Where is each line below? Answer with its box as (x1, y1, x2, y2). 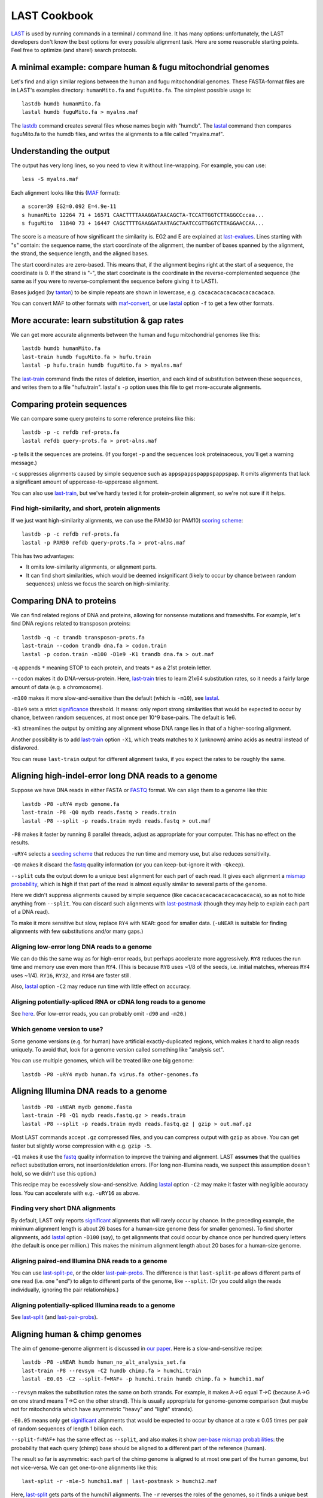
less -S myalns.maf (22, 176, 79, 183)
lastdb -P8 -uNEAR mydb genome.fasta (22, 1104, 133, 1111)
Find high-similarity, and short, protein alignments (11, 504, 161, 512)
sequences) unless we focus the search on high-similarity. (26, 580, 170, 587)
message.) (11, 459, 37, 466)
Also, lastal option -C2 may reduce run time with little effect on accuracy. (11, 983, 191, 990)
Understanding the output (11, 146, 110, 156)
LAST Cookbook (11, 9, 94, 22)
